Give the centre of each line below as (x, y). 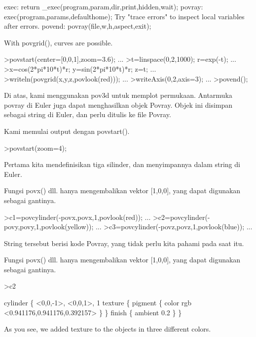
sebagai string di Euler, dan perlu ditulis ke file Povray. (88, 114)
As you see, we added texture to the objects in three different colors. (108, 329)
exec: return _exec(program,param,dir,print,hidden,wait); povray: (104, 6)
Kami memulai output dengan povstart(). (67, 131)
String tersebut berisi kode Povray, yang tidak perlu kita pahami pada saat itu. (124, 243)
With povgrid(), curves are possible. (58, 42)
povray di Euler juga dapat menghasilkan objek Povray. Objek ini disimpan (118, 105)
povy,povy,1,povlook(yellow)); (49, 227)
